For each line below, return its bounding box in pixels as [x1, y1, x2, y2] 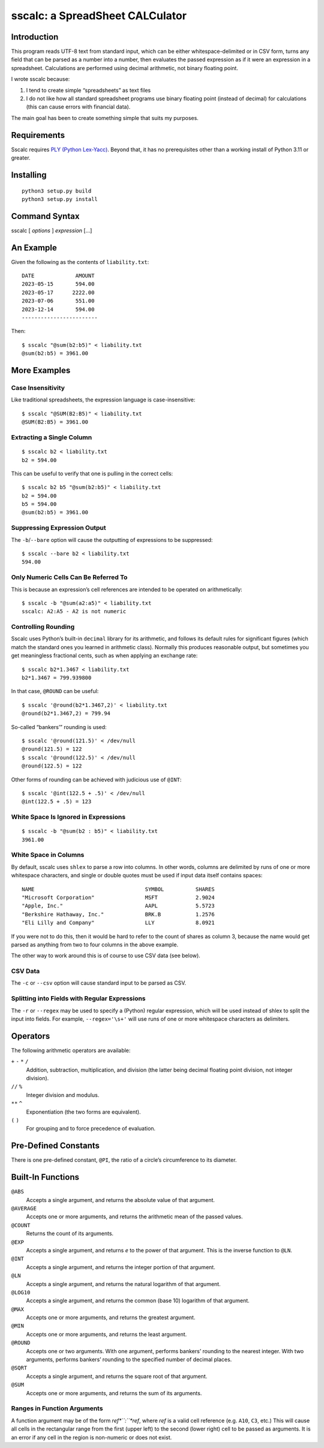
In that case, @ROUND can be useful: [11, 688, 99, 695]
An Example [11, 242, 57, 253]
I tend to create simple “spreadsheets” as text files [26, 86, 151, 94]
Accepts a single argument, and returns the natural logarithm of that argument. [26, 1280, 221, 1287]
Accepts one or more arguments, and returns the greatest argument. [26, 1314, 196, 1321]
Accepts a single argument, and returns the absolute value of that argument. [26, 1196, 215, 1203]
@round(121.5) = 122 [22, 746, 82, 753]
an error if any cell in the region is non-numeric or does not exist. [11, 1434, 172, 1441]
